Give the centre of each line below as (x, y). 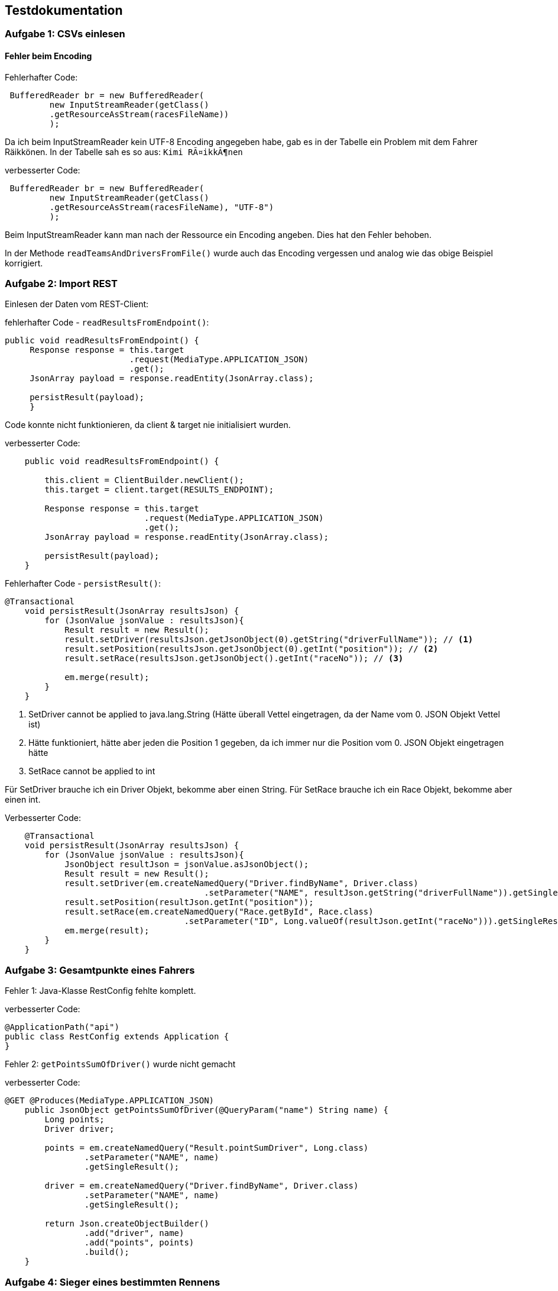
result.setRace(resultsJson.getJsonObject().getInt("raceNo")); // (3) (234, 659)
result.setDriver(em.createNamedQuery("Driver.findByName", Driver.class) (241, 883)
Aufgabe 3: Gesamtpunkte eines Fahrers (100, 970)
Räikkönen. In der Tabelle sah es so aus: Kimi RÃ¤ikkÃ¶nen (124, 152)
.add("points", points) (139, 1243)
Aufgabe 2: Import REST (61, 284)
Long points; (74, 1120)
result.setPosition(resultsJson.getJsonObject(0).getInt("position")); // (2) (252, 649)
